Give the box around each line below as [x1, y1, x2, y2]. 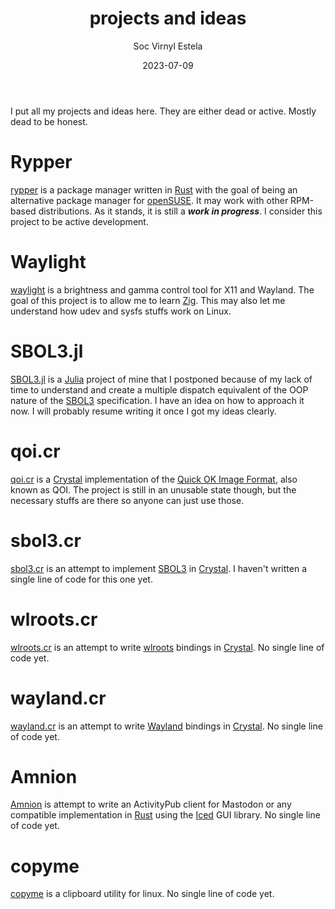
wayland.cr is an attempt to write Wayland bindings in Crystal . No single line [10, 720, 323, 732]
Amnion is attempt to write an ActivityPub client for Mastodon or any [10, 798, 292, 811]
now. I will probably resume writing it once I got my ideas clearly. [10, 405, 277, 417]
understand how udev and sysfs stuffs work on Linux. [10, 305, 232, 317]
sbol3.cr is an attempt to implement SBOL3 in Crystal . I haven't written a [10, 562, 307, 574]
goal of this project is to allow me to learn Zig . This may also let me [10, 294, 286, 306]
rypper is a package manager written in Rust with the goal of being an [10, 183, 298, 196]
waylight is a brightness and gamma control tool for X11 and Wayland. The [10, 283, 315, 296]
